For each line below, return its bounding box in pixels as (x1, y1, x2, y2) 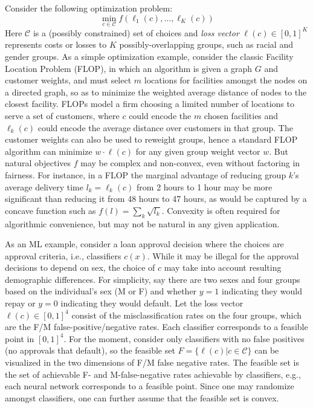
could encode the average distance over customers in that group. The (37, 121, 293, 134)
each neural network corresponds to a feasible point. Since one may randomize (5, 380, 294, 392)
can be (254, 344, 279, 357)
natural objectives (5, 157, 71, 169)
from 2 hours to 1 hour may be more (137, 180, 273, 193)
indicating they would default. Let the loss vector (60, 297, 244, 309)
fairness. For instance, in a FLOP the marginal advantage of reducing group (5, 168, 286, 181)
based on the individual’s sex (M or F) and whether (5, 285, 197, 297)
